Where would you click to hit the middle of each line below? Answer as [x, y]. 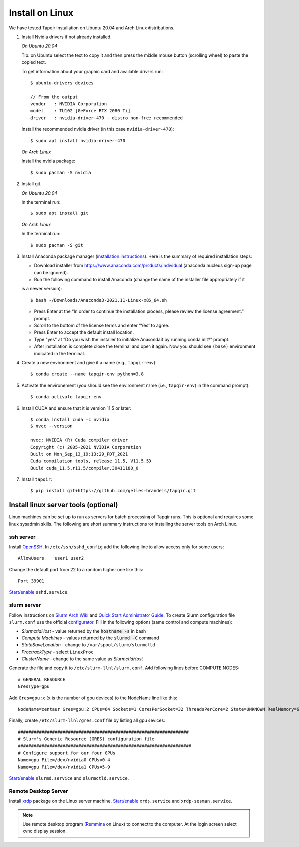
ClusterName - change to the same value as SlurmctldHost [82, 659]
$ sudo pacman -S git [57, 245]
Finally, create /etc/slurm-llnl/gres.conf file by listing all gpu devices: [87, 720]
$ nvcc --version [52, 426]
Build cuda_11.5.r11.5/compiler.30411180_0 [84, 468]
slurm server [25, 605]
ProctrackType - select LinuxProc [58, 652]
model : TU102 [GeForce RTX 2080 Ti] [80, 111]
